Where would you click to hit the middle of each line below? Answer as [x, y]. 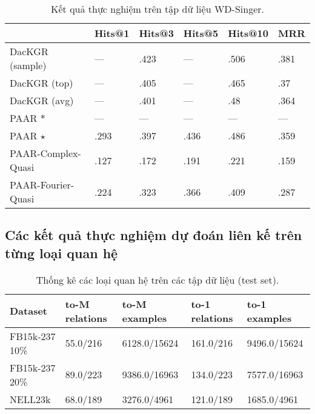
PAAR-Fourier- [42, 185]
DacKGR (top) [41, 83]
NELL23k [30, 399]
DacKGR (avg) [42, 100]
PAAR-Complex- [45, 153]
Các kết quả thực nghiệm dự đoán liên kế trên [154, 235]
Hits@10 [248, 33]
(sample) [28, 65]
